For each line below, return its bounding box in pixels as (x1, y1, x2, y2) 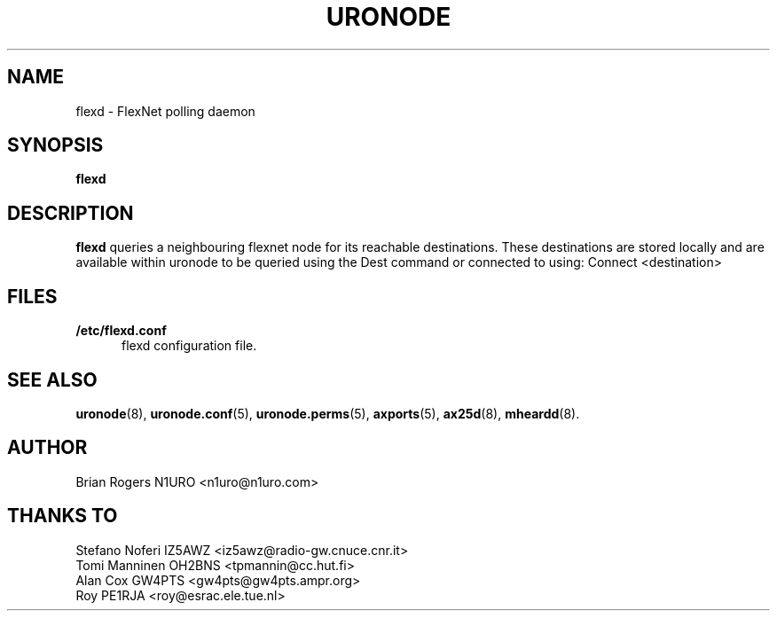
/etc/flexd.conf (75, 323, 167, 339)
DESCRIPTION (7, 201, 134, 224)
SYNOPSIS (7, 134, 104, 157)
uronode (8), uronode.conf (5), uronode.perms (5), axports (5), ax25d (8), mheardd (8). (75, 405, 580, 421)
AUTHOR (7, 436, 88, 459)
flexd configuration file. (122, 338, 257, 354)
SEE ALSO (7, 368, 98, 391)
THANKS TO (7, 505, 118, 528)
